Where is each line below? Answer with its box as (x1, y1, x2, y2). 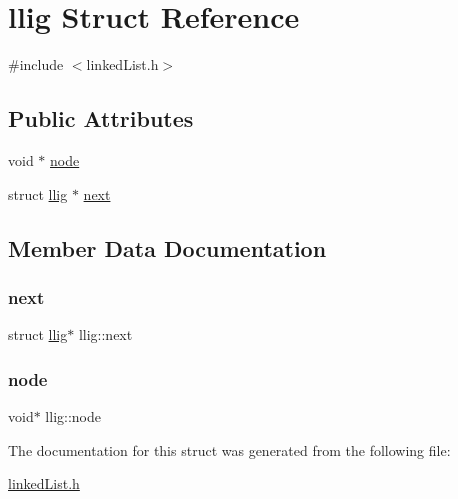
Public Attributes (8, 103, 194, 134)
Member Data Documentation (8, 232, 327, 263)
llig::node (45, 405, 101, 426)
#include (8, 54, 64, 75)
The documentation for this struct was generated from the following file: (8, 439, 451, 460)
